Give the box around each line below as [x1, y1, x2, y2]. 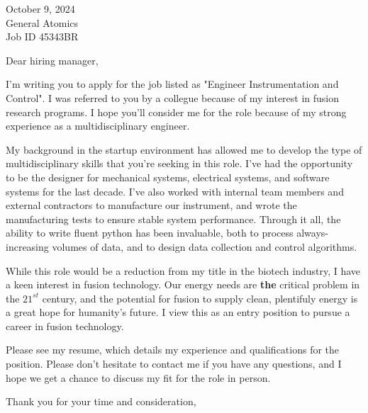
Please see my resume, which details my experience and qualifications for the [6, 342, 340, 357]
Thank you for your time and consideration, [6, 394, 196, 409]
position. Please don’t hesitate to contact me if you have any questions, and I [6, 356, 342, 371]
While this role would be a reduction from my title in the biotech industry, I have [6, 263, 361, 278]
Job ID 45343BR [6, 29, 79, 44]
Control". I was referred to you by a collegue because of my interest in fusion [6, 90, 340, 105]
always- [296, 225, 329, 240]
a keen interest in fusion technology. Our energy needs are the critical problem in [6, 277, 360, 292]
